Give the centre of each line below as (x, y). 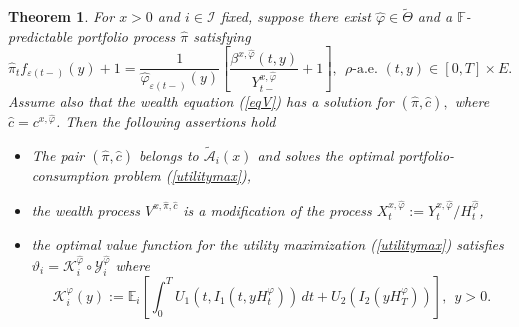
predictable (40, 35)
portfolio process (126, 35)
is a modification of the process (277, 209)
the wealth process (86, 209)
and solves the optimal (325, 154)
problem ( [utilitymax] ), (182, 174)
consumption (70, 174)
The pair (58, 154)
